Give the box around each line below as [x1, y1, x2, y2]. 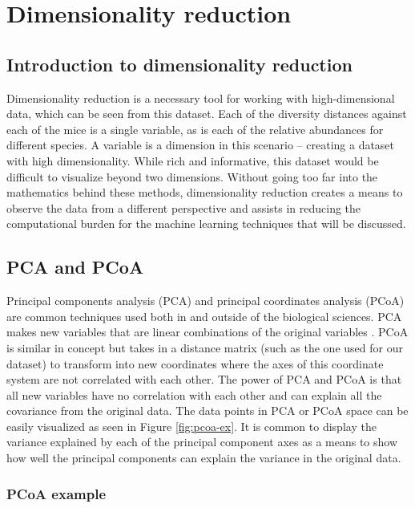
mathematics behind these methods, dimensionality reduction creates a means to [6, 184, 403, 201]
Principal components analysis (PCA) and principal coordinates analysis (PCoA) [6, 292, 405, 309]
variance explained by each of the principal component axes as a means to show [6, 433, 398, 450]
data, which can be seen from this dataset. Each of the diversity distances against [6, 105, 407, 122]
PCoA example [6, 483, 107, 503]
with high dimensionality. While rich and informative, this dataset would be [6, 152, 379, 169]
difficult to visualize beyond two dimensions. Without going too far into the [6, 168, 378, 185]
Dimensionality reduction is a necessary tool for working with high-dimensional [6, 89, 395, 106]
